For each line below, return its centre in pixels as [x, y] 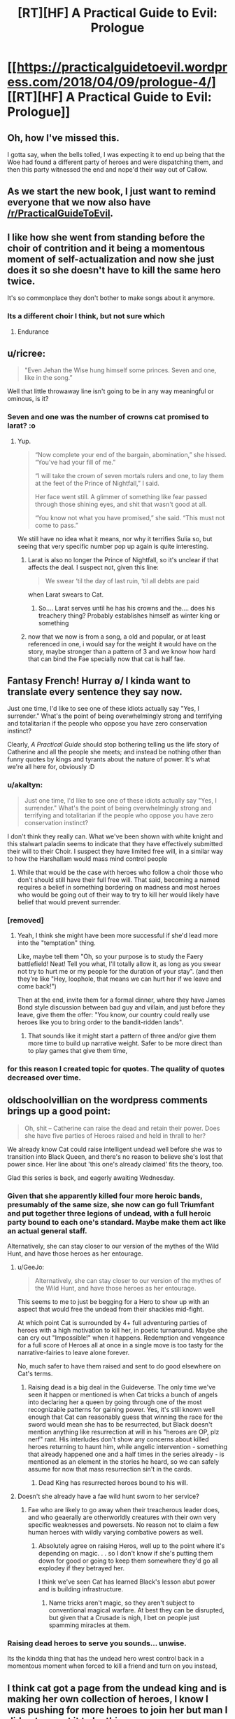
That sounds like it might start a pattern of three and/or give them [122, 1036]
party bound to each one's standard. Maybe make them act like [116, 1222]
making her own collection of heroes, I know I [108, 1699]
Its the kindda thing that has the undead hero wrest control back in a [106, 1659]
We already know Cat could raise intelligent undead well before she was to [115, 1149]
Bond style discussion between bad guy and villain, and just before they [121, 1007]
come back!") [37, 986]
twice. [21, 281]
